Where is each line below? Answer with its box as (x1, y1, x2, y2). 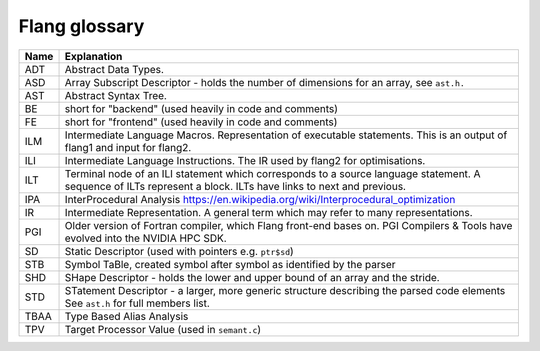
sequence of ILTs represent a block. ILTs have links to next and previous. (64, 179, 407, 193)
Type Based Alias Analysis (64, 309, 189, 323)
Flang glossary (18, 15, 145, 37)
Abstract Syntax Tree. (64, 88, 167, 102)
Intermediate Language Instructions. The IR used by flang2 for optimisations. (64, 153, 426, 167)
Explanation (64, 49, 123, 63)
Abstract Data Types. (64, 62, 165, 76)
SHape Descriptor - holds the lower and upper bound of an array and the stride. (64, 270, 440, 284)
